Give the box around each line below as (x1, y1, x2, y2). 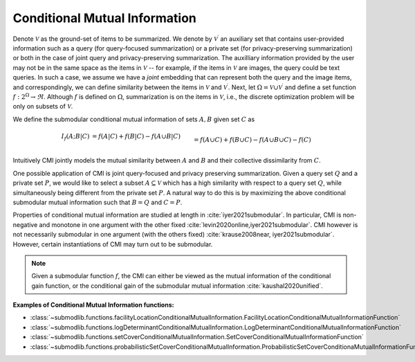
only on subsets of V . (12, 102, 73, 111)
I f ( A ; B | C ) (61, 132, 90, 142)
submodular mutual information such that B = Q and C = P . (12, 198, 183, 206)
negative (12, 220, 38, 228)
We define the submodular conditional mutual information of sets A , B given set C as (12, 115, 255, 123)
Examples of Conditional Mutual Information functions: (12, 301, 174, 309)
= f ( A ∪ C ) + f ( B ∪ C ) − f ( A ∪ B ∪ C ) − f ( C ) (194, 136, 311, 143)
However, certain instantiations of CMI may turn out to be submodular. (12, 239, 213, 248)
